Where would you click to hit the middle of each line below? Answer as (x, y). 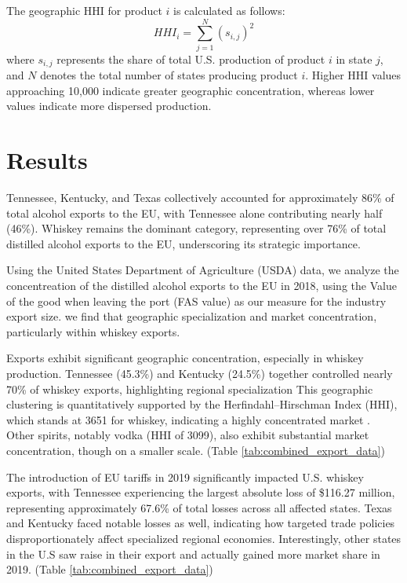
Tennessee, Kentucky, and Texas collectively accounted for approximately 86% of (200, 198)
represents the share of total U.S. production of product (191, 59)
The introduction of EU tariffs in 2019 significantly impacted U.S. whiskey (185, 477)
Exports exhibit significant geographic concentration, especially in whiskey (185, 358)
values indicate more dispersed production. (109, 106)
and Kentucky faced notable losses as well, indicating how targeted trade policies (201, 523)
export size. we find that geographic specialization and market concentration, (192, 316)
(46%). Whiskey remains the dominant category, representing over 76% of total (196, 228)
